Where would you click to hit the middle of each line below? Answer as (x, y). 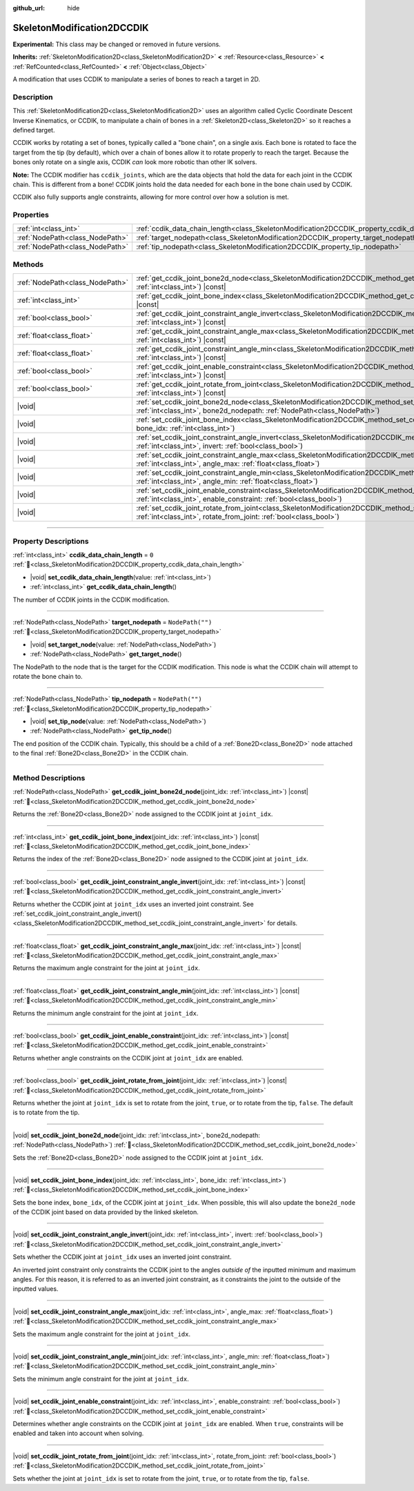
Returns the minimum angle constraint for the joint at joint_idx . (106, 1013)
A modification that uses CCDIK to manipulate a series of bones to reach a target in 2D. (136, 79)
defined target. (34, 130)
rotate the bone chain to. (48, 676)
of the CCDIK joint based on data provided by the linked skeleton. (106, 1212)
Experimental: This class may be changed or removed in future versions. (117, 44)
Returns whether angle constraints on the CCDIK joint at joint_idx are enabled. (128, 1058)
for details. (282, 923)
